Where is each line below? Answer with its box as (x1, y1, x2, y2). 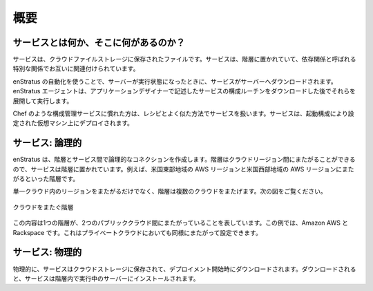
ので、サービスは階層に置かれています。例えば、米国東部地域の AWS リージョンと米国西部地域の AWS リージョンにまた (12, 165, 355, 173)
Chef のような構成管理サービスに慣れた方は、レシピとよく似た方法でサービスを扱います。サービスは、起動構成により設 (12, 109, 355, 118)
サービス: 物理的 (12, 246, 82, 259)
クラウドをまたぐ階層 (12, 203, 74, 211)
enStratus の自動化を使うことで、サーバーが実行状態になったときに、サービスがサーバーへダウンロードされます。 (12, 77, 338, 86)
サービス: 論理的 (12, 137, 82, 149)
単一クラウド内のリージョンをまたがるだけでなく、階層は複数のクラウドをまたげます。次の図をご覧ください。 (12, 187, 327, 196)
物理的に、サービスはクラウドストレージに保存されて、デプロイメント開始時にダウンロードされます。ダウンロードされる (12, 265, 356, 273)
